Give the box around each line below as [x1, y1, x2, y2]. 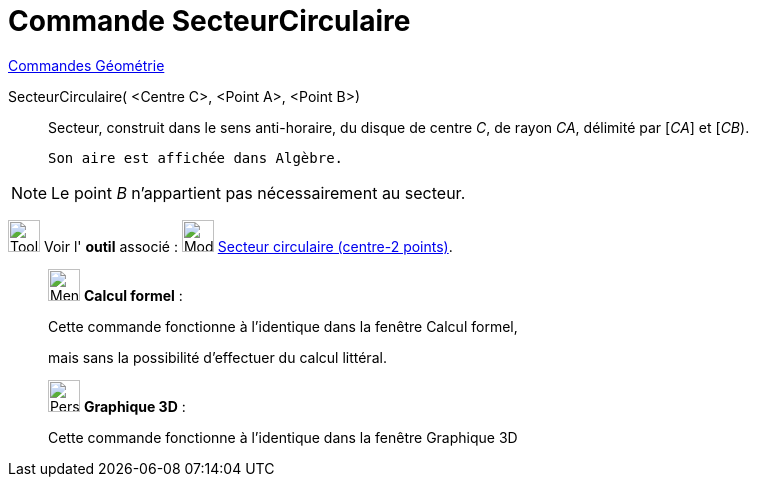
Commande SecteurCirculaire [8, 4, 411, 38]
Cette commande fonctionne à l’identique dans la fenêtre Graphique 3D [48, 428, 518, 446]
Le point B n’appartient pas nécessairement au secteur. [51, 182, 466, 203]
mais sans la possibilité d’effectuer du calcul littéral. [48, 348, 387, 366]
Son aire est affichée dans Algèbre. [48, 149, 344, 166]
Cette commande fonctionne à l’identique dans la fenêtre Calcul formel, [48, 317, 518, 335]
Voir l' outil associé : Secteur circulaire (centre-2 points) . [43, 237, 453, 255]
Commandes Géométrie [8, 56, 165, 74]
